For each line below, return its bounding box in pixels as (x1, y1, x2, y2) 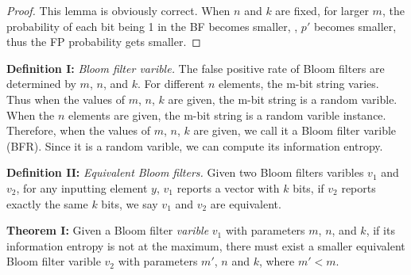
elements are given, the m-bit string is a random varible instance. (68, 106, 386, 123)
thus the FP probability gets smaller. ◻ (6, 33, 201, 50)
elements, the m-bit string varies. (218, 75, 379, 92)
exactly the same (6, 195, 88, 212)
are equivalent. (210, 195, 281, 212)
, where (258, 253, 295, 269)
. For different (137, 75, 205, 92)
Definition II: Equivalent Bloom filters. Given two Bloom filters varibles (6, 164, 364, 181)
